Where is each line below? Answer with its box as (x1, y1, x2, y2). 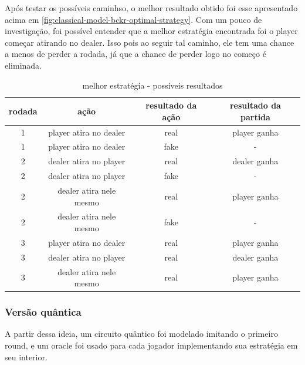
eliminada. (5, 59, 42, 71)
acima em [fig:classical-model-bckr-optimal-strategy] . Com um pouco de (5, 13, 262, 25)
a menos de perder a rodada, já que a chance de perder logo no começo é (5, 48, 266, 60)
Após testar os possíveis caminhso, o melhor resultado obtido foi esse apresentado (5, 2, 298, 13)
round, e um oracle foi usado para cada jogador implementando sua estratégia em (5, 339, 298, 352)
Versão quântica (5, 305, 82, 319)
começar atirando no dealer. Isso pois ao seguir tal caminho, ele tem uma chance (5, 36, 294, 48)
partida (240, 110, 270, 123)
